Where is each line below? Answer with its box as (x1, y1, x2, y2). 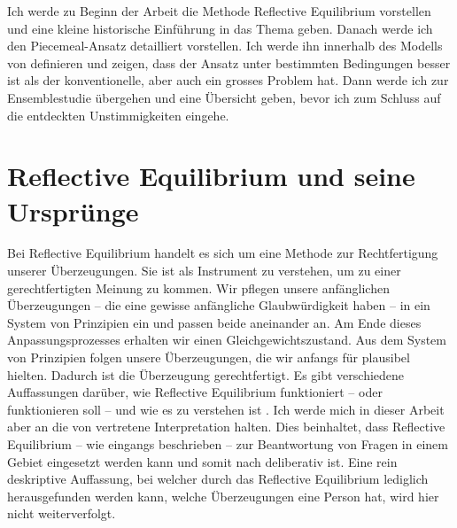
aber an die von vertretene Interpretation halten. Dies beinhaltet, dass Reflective (7, 417, 445, 436)
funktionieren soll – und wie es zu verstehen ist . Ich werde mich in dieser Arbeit (7, 400, 445, 418)
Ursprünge (7, 192, 139, 229)
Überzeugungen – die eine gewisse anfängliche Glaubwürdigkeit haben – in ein (7, 296, 430, 314)
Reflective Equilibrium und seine (7, 158, 415, 194)
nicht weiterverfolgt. (7, 504, 116, 523)
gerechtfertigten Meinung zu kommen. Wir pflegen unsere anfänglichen (7, 278, 390, 297)
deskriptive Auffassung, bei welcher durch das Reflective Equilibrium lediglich (7, 470, 429, 488)
